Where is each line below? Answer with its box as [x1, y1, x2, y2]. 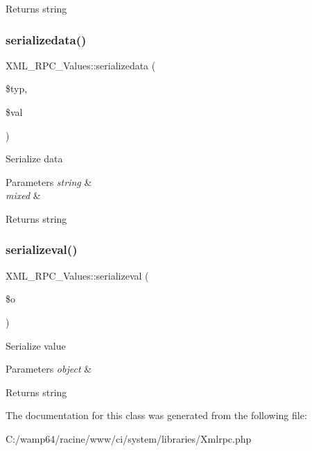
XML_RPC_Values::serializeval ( [6, 268, 149, 282]
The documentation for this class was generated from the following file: [6, 408, 307, 423]
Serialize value [6, 338, 66, 352]
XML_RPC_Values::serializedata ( [6, 58, 156, 72]
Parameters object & [6, 361, 92, 376]
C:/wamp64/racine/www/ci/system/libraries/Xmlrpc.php [6, 431, 252, 445]
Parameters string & [6, 174, 92, 189]
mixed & [6, 188, 41, 203]
